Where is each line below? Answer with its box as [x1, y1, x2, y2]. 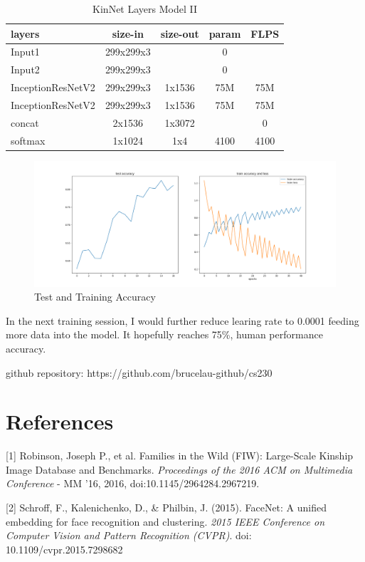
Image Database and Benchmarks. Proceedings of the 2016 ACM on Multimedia [6, 462, 353, 477]
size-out [160, 26, 199, 41]
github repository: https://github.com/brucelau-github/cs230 [6, 365, 273, 380]
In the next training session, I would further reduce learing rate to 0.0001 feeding [6, 313, 359, 328]
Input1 [11, 44, 40, 59]
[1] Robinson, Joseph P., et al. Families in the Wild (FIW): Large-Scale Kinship [6, 448, 354, 463]
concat [11, 115, 39, 130]
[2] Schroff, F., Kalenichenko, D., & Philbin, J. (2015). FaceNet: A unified [6, 500, 327, 515]
